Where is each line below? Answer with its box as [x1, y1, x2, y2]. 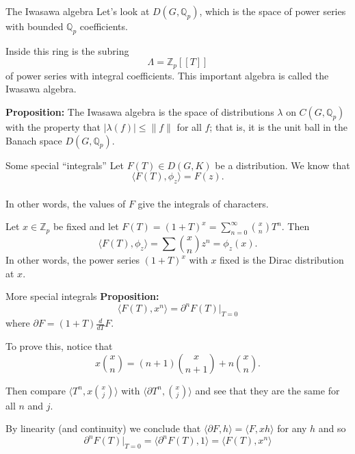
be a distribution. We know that [215, 157, 350, 172]
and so [318, 421, 346, 436]
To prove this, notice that [5, 338, 113, 353]
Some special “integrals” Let [5, 157, 124, 172]
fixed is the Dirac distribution [220, 253, 344, 266]
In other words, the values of [5, 196, 126, 210]
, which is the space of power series [199, 4, 346, 18]
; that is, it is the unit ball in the [209, 120, 347, 134]
